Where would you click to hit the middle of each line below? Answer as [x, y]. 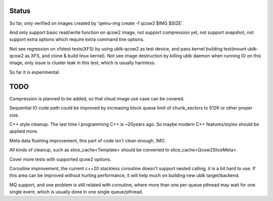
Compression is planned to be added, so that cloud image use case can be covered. [97, 98]
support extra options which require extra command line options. [77, 39]
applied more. [24, 131]
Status [20, 11]
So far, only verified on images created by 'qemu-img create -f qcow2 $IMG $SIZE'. [96, 23]
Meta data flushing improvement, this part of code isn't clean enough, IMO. [87, 140]
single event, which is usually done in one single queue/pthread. [76, 192]
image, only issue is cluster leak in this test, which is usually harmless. [82, 63]
